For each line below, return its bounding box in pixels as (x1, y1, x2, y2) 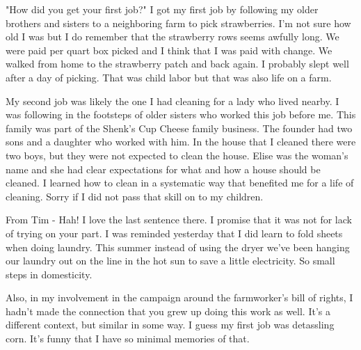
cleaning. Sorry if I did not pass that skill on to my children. (6, 189, 264, 203)
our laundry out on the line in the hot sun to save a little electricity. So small (6, 253, 335, 268)
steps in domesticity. (6, 267, 93, 281)
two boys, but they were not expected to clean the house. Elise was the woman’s (6, 148, 348, 162)
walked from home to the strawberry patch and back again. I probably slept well (6, 56, 349, 71)
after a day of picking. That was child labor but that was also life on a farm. (6, 70, 332, 84)
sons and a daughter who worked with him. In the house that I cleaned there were (6, 134, 356, 149)
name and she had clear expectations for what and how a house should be (6, 161, 321, 176)
